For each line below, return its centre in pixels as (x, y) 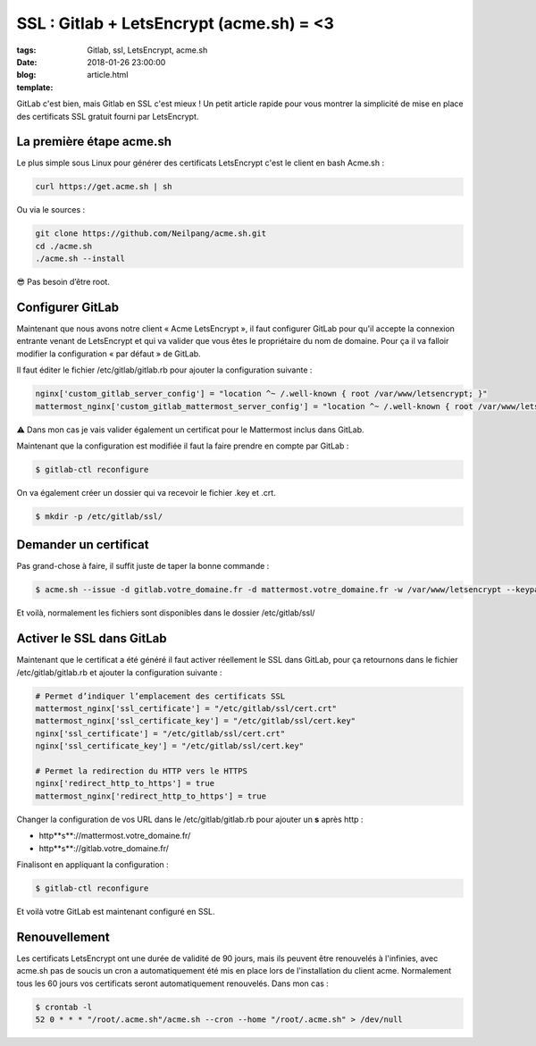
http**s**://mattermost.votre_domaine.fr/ (115, 836)
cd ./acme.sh (64, 246)
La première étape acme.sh (94, 142)
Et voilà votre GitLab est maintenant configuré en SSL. (116, 911)
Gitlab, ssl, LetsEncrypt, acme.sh (147, 50)
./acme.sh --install (80, 259)
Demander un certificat (83, 545)
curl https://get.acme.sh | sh (104, 187)
